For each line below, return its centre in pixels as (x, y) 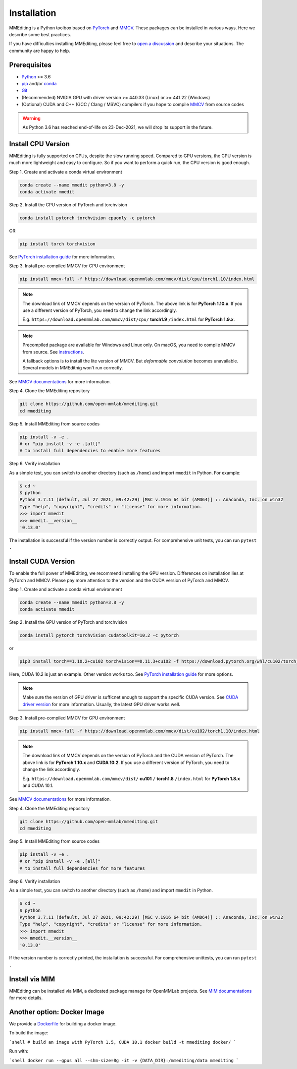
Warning (31, 118)
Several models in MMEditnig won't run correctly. (73, 368)
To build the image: (29, 1033)
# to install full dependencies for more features (82, 868)
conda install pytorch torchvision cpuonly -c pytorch (87, 218)
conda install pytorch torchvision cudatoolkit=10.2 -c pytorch (99, 635)
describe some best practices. (40, 34)
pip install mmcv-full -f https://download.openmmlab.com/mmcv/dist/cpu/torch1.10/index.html (137, 279)
